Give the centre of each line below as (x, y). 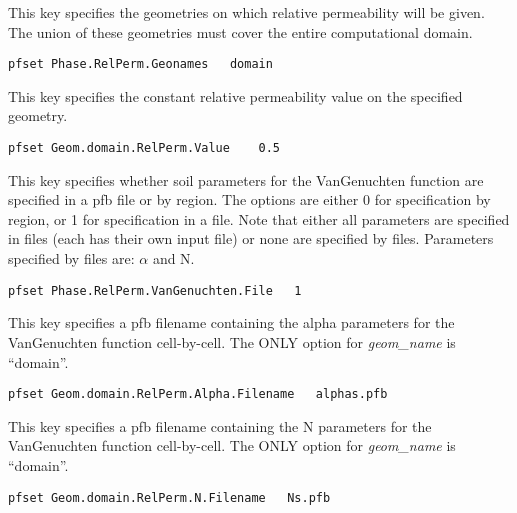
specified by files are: (71, 258)
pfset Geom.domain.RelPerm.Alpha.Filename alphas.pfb (198, 394)
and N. (173, 258)
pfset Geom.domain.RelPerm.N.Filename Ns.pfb (169, 497)
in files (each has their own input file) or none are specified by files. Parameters (251, 238)
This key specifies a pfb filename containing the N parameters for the (220, 425)
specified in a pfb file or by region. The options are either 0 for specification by (249, 199)
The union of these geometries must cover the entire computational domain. (240, 31)
